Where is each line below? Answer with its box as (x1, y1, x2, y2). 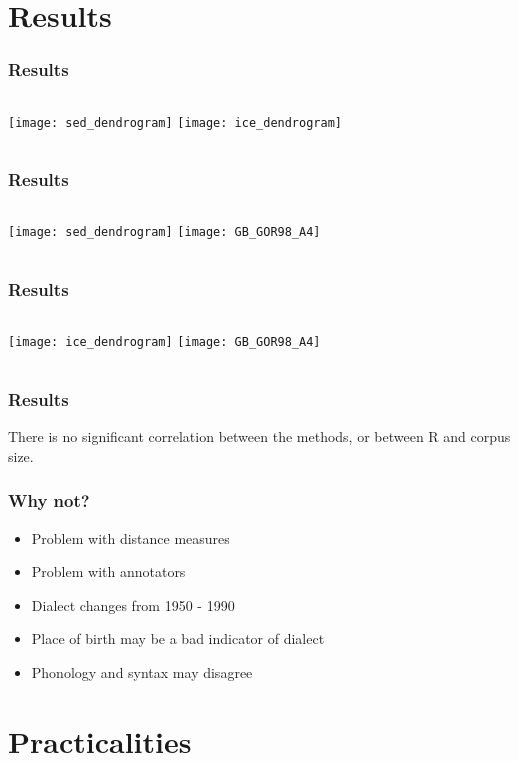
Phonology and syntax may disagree (31, 662, 253, 682)
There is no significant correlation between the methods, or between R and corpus (8, 426, 511, 447)
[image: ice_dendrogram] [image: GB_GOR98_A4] (8, 335, 321, 350)
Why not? (8, 488, 90, 513)
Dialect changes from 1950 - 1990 (31, 594, 235, 615)
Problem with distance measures (31, 527, 230, 548)
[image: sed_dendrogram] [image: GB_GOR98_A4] (8, 225, 321, 240)
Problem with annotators (31, 561, 186, 582)
